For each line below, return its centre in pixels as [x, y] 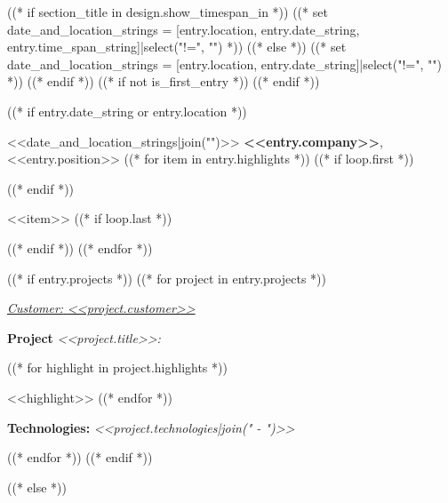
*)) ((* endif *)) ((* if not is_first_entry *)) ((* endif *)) [164, 81]
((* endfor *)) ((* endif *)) [80, 457]
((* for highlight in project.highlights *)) [117, 367]
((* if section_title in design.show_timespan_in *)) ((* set [168, 12]
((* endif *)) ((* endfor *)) [80, 248]
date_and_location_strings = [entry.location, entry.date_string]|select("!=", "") [224, 64]
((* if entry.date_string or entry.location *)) [127, 111]
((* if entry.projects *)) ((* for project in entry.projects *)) [167, 278]
